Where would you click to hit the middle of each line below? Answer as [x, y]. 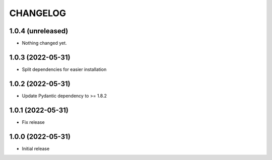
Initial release [36, 148]
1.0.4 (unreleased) [39, 31]
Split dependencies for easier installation [64, 69]
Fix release [33, 122]
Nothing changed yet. [45, 43]
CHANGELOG [38, 13]
